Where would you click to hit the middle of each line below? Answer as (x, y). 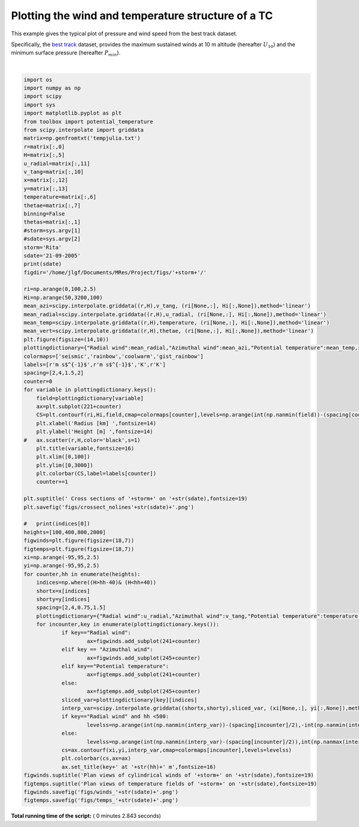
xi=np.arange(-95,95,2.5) (62, 557)
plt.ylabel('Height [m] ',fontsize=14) (95, 432)
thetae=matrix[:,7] (52, 205)
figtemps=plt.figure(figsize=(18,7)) (79, 549)
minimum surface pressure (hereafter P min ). (66, 54)
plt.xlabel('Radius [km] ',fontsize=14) (96, 423)
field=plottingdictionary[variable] (90, 398)
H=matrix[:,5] (44, 155)
